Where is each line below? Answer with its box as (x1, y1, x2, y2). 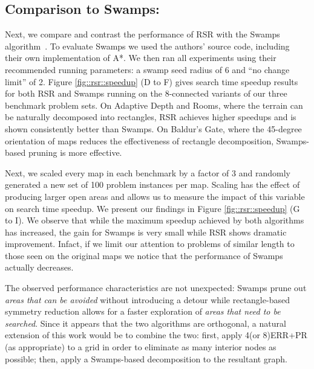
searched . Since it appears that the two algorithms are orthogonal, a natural (5, 316, 286, 329)
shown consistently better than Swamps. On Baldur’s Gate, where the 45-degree (5, 122, 302, 135)
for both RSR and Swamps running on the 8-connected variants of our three (5, 87, 287, 100)
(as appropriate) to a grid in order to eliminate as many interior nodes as (5, 341, 276, 353)
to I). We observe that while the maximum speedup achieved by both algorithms (5, 214, 304, 226)
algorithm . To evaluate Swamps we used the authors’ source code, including (5, 39, 290, 52)
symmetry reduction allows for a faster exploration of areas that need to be (5, 305, 281, 318)
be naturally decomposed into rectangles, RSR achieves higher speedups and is (5, 111, 296, 123)
